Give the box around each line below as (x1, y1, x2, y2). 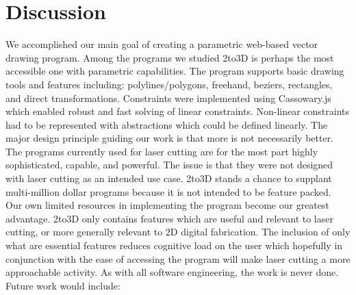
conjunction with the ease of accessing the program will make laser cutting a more (5, 251, 351, 266)
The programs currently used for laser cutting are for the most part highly (5, 144, 318, 158)
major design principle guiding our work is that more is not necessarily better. (5, 131, 334, 145)
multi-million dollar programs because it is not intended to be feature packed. (5, 184, 331, 198)
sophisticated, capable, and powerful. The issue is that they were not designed (5, 157, 333, 172)
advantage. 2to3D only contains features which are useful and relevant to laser (5, 211, 333, 225)
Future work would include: (5, 278, 120, 292)
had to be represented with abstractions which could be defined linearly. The (5, 117, 328, 131)
